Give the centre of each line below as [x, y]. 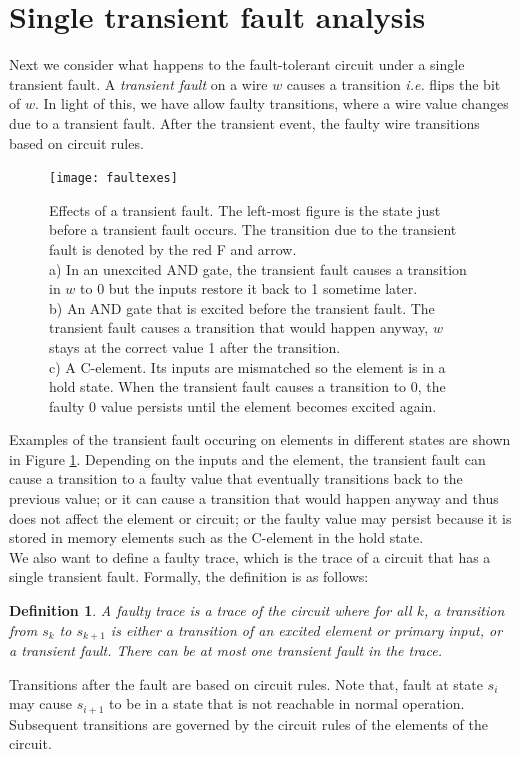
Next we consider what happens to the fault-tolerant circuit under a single [237, 64]
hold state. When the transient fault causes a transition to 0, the [247, 386]
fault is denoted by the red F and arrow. [173, 248]
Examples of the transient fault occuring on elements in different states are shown [260, 439]
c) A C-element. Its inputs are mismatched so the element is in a [247, 366]
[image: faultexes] [113, 178]
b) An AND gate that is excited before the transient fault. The [242, 307]
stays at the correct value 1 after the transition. [195, 346]
